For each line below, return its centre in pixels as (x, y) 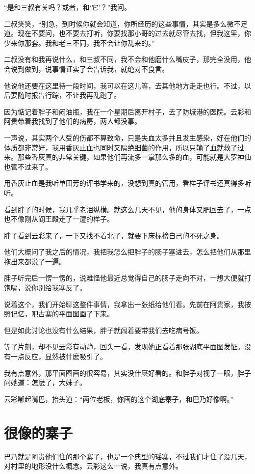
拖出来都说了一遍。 (35, 261)
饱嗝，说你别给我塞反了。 (45, 288)
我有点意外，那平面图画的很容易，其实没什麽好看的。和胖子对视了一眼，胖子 (127, 373)
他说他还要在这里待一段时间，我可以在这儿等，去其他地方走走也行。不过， (124, 85)
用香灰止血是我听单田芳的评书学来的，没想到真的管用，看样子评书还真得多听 (127, 183)
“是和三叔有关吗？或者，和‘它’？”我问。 (67, 7)
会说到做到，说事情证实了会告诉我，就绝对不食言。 (86, 69)
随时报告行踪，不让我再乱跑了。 (69, 95)
